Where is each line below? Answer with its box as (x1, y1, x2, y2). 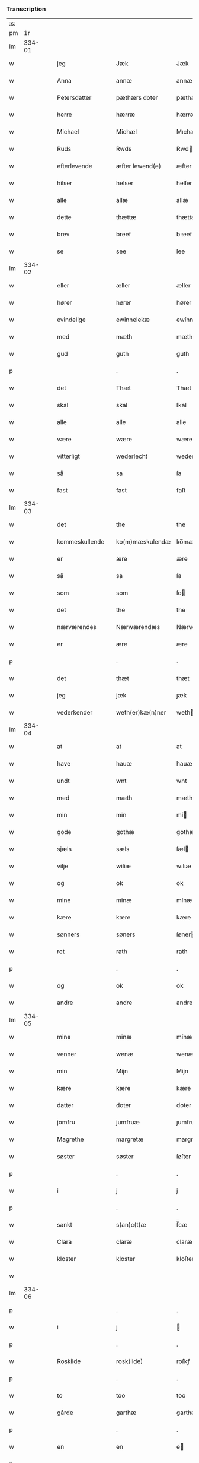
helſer (176, 179, 192, 187)
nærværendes (57, 623, 97, 631)
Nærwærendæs (116, 623, 161, 631)
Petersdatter (57, 94, 92, 102)
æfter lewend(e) (116, 162, 161, 170)
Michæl (116, 128, 137, 136)
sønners (57, 930, 80, 939)
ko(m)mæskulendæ (116, 538, 171, 546)
